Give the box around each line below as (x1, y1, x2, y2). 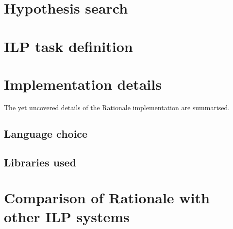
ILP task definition (4, 36, 133, 56)
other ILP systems (4, 207, 130, 227)
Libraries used (4, 154, 77, 169)
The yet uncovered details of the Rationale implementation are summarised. (4, 102, 230, 112)
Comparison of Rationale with (4, 188, 210, 208)
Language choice (4, 126, 88, 141)
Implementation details (4, 74, 162, 94)
